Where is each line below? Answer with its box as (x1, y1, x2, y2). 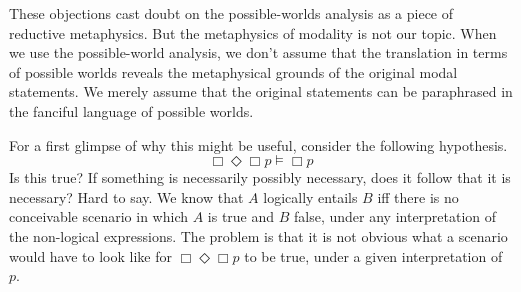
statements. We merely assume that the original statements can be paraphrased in (9, 81, 513, 102)
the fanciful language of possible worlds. (9, 100, 254, 121)
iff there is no (377, 186, 459, 207)
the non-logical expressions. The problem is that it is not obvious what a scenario (9, 225, 508, 246)
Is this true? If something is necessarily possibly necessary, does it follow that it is (9, 167, 511, 188)
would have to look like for (9, 245, 172, 266)
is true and (207, 206, 275, 227)
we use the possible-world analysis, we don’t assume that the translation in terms (9, 42, 508, 63)
